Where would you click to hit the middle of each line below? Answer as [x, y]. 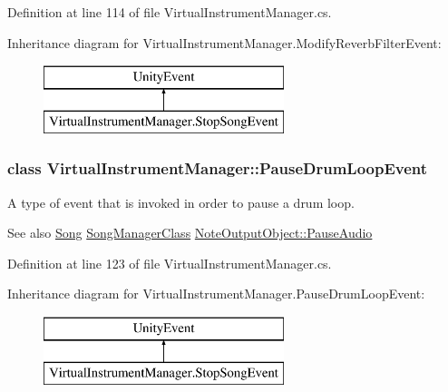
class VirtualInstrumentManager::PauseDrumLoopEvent [218, 168]
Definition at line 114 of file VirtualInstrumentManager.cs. [170, 12]
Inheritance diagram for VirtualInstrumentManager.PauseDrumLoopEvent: [216, 294]
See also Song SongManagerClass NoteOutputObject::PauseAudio [190, 233]
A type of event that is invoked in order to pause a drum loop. [181, 202]
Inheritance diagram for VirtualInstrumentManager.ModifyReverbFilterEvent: [224, 42]
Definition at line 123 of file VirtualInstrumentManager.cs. [170, 263]
